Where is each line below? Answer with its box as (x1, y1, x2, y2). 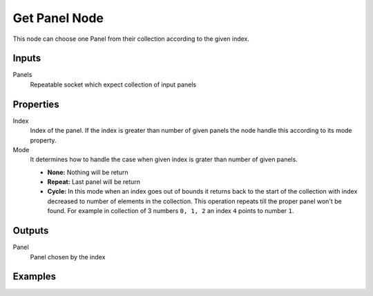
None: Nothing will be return (47, 168, 128, 176)
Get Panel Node (12, 10, 104, 26)
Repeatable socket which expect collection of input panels (30, 80, 197, 89)
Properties (12, 98, 59, 110)
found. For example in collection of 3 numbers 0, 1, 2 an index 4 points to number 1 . (47, 207, 294, 215)
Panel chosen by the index (30, 252, 106, 261)
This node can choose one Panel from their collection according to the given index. (12, 35, 250, 43)
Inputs (12, 53, 41, 64)
